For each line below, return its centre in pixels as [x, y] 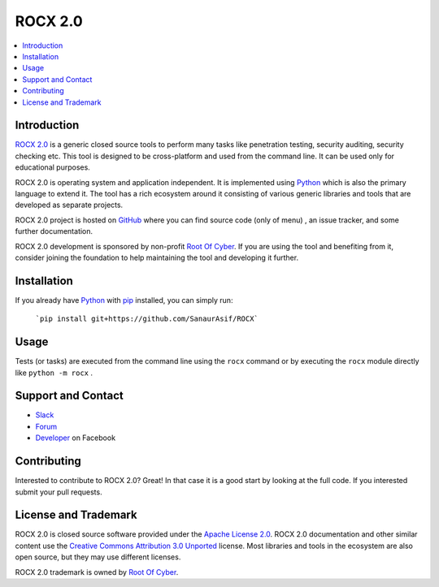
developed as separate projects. [69, 205]
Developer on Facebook [76, 438]
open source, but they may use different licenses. [98, 557]
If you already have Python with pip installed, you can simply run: [124, 300]
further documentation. [54, 231]
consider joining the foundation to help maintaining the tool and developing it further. [157, 257]
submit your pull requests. [59, 492]
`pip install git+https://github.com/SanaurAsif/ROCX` [147, 319]
